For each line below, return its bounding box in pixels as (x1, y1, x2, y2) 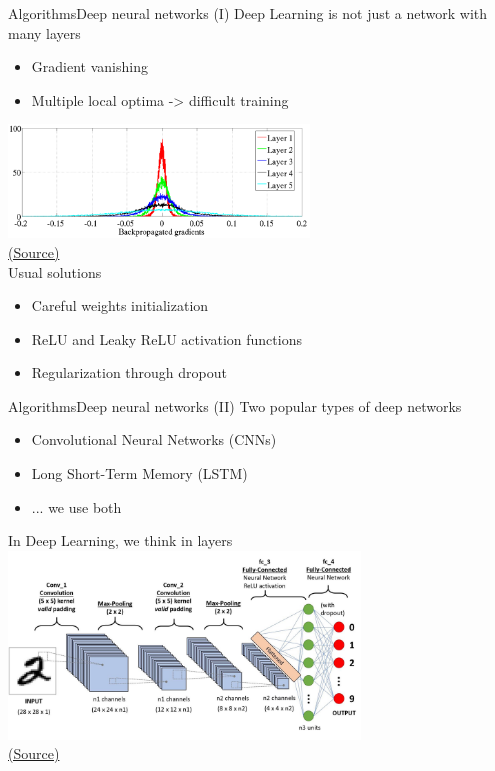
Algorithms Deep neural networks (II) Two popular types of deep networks (8, 395, 462, 416)
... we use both (31, 496, 122, 517)
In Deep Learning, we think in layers (8, 530, 233, 551)
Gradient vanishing (31, 56, 148, 77)
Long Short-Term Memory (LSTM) (31, 463, 248, 484)
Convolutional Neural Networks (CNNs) (31, 429, 277, 450)
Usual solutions (8, 261, 102, 282)
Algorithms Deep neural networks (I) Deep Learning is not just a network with (8, 3, 488, 23)
